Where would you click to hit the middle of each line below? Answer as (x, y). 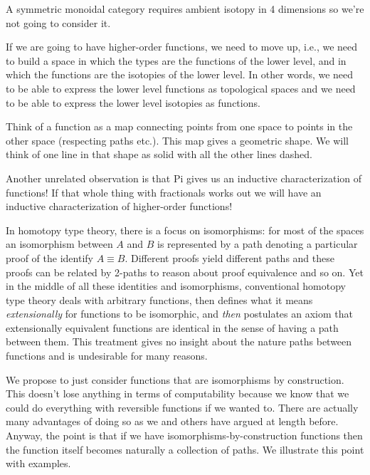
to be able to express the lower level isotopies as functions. (133, 102)
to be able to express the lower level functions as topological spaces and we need (181, 88)
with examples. (38, 463)
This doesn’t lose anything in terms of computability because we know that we (178, 393)
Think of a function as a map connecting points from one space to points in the (179, 126)
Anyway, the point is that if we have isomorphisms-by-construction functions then (184, 435)
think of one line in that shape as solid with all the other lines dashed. (159, 154)
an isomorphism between (59, 244)
